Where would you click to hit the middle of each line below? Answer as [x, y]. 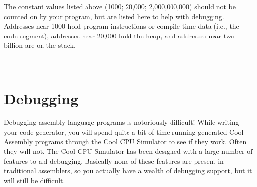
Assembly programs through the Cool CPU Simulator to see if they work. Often [125, 141]
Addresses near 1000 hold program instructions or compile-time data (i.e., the [122, 26]
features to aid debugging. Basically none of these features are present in [114, 161]
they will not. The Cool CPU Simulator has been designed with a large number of [128, 151]
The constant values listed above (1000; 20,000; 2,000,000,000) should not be [120, 6]
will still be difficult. [35, 180]
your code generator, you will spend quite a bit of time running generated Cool [124, 131]
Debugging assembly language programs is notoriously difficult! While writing [122, 122]
